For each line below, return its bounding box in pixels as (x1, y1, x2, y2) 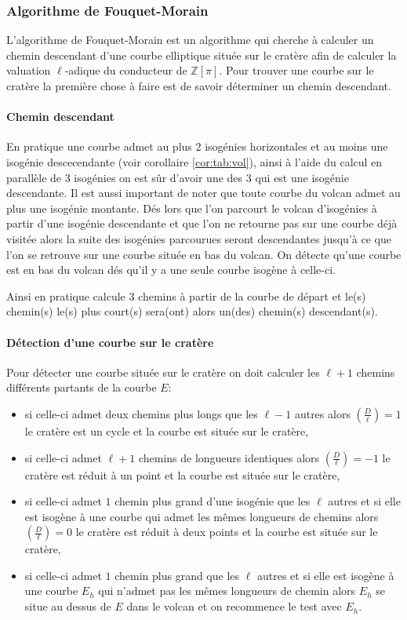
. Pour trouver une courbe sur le (219, 62, 374, 78)
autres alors (294, 405, 351, 421)
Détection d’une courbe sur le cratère (6, 334, 214, 350)
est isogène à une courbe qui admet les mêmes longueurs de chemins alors (24, 508, 379, 524)
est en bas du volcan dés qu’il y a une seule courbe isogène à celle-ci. (6, 261, 336, 278)
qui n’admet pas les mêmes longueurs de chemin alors (98, 582, 356, 599)
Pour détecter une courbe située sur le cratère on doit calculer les (6, 363, 320, 380)
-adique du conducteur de (64, 62, 187, 78)
